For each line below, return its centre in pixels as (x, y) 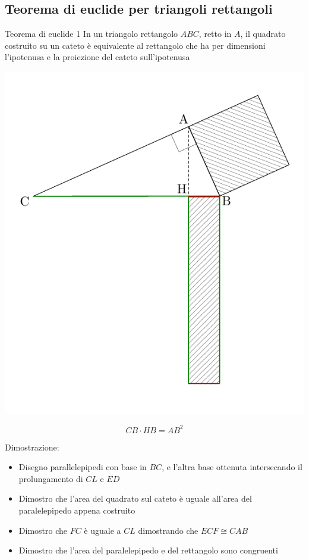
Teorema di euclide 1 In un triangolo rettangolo (92, 34)
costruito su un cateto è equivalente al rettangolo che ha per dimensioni (135, 45)
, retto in (215, 34)
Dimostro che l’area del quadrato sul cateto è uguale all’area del (135, 498)
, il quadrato (263, 34)
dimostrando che (168, 530)
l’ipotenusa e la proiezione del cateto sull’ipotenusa (97, 57)
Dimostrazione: (32, 447)
